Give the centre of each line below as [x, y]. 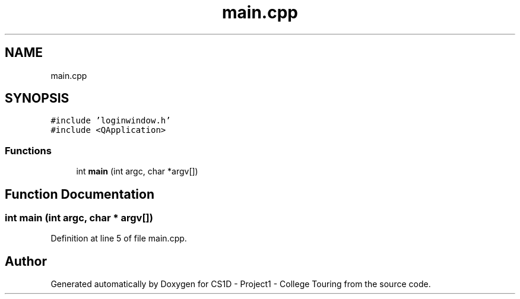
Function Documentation [80, 194]
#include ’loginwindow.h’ [111, 121]
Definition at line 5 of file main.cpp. [119, 238]
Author [26, 261]
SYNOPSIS [37, 98]
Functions [28, 150]
